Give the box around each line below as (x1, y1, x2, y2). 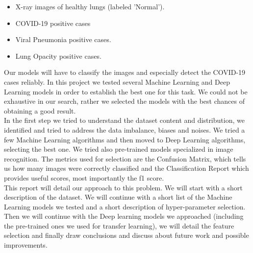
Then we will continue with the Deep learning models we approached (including (4, 211, 244, 221)
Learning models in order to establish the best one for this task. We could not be (4, 86, 248, 96)
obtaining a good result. (4, 105, 76, 115)
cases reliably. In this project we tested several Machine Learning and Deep (4, 76, 230, 87)
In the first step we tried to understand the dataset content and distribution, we (4, 115, 245, 125)
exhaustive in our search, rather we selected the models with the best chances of (4, 96, 245, 106)
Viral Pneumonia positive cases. (15, 34, 111, 45)
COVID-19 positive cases (15, 18, 91, 28)
